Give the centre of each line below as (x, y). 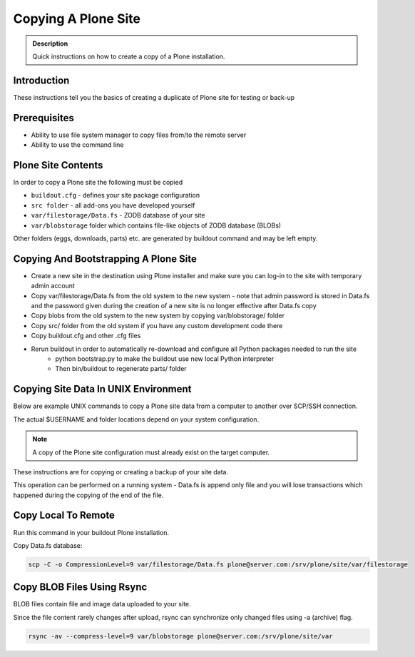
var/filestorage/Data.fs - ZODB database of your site (118, 215)
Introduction (41, 80)
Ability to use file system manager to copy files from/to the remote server (139, 135)
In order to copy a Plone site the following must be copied (98, 183)
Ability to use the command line (77, 145)
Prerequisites (43, 118)
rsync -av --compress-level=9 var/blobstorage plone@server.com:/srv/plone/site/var (180, 636)
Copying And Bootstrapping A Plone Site (105, 259)
